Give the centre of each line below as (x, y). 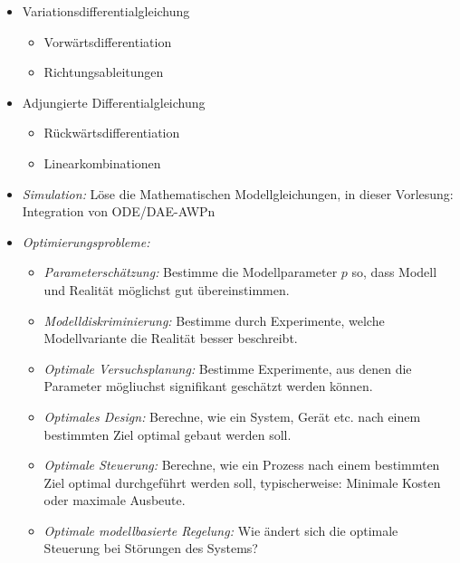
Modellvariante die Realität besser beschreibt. (171, 338)
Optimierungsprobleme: (86, 241)
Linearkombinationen (102, 162)
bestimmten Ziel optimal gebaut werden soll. (168, 434)
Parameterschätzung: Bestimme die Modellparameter (191, 272)
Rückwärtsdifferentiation (112, 133)
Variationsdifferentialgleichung (106, 11)
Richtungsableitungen (104, 72)
